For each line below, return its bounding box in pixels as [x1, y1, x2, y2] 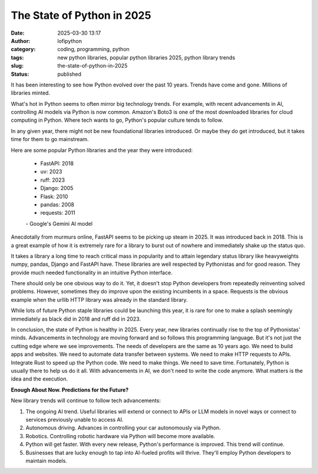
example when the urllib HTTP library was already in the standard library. [11, 296, 188, 303]
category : [11, 46, 36, 53]
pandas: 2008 [40, 201, 75, 208]
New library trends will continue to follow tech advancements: [11, 397, 161, 404]
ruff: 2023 [40, 176, 65, 183]
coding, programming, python [57, 46, 130, 53]
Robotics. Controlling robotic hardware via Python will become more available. [25, 432, 216, 439]
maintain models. [25, 457, 68, 464]
